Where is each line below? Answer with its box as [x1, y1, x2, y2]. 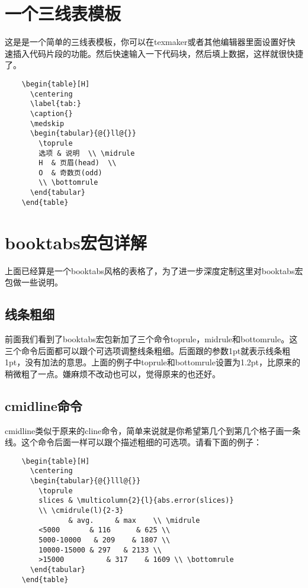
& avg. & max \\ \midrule [68, 516, 200, 525]
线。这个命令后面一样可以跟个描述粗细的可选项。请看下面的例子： [5, 436, 262, 448]
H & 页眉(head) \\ [38, 159, 117, 168]
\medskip [30, 119, 65, 128]
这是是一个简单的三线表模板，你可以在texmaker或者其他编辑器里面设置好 [5, 36, 287, 48]
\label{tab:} [30, 99, 81, 108]
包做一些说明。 [5, 276, 63, 288]
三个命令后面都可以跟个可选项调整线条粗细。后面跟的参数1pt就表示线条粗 [5, 344, 291, 356]
